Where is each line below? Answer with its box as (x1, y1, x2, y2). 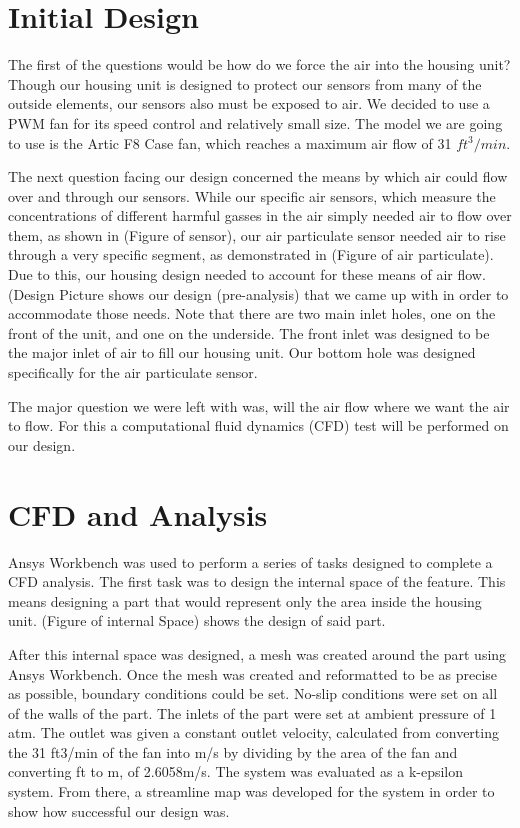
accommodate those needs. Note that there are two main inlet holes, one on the (8, 303, 496, 324)
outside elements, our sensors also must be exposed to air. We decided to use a (8, 93, 490, 114)
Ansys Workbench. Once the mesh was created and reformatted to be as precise (8, 663, 498, 684)
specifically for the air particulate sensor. (8, 362, 258, 383)
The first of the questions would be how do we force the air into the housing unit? (8, 54, 511, 75)
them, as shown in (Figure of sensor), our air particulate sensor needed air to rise (8, 224, 506, 245)
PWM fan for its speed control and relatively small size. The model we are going (8, 112, 503, 133)
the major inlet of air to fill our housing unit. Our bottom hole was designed (8, 342, 476, 363)
